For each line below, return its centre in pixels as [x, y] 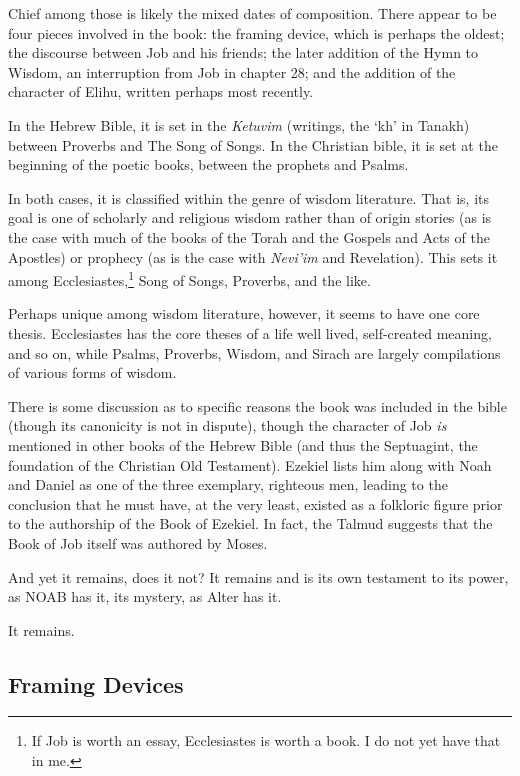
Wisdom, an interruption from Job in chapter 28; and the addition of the [232, 71]
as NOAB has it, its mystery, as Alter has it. [145, 596]
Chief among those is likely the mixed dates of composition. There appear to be [252, 13]
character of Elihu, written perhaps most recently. [161, 91]
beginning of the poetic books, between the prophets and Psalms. [208, 164]
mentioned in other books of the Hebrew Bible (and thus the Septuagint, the [243, 444]
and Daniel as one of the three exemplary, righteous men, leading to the [228, 484]
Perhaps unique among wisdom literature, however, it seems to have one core [244, 313]
